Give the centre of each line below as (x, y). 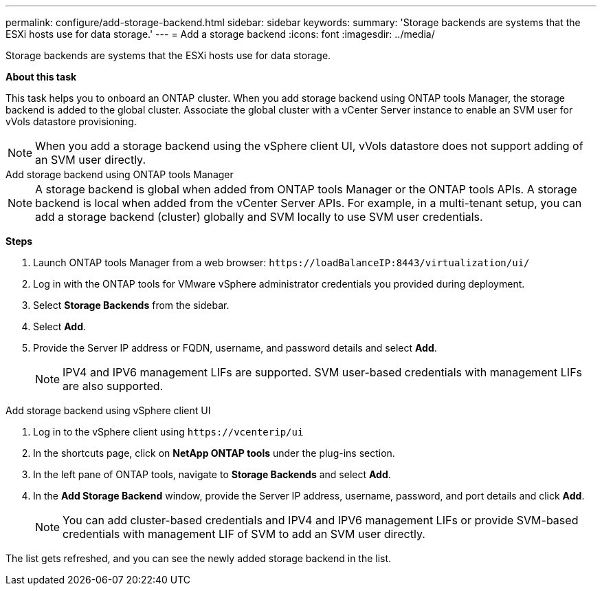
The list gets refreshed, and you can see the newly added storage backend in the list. (199, 558)
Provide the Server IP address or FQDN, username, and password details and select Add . (235, 348)
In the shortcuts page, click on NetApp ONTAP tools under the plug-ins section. (214, 453)
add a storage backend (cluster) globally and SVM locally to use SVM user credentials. (259, 217)
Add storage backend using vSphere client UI (108, 410)
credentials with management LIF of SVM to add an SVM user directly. (244, 534)
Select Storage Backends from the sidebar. (131, 305)
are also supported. (113, 386)
